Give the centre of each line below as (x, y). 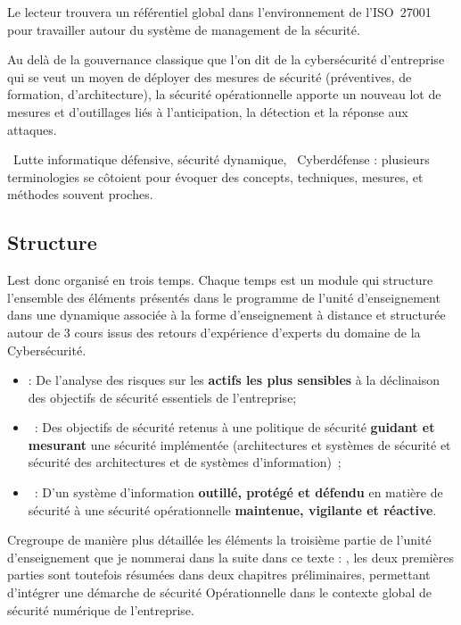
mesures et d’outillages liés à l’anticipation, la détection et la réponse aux (208, 111)
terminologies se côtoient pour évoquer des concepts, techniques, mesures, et (215, 176)
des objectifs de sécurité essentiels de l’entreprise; (162, 397)
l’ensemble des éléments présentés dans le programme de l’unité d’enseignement (224, 297)
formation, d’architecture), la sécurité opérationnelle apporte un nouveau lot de (224, 94)
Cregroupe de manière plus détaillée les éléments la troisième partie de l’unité (219, 540)
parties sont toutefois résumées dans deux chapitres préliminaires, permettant (219, 575)
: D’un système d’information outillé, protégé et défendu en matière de (239, 492)
